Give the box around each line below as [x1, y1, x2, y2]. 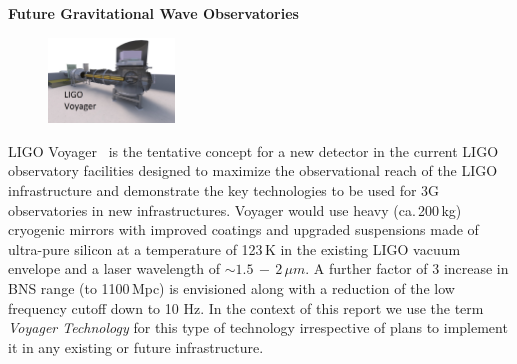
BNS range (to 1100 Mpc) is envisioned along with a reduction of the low [8, 277, 455, 298]
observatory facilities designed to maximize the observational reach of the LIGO [8, 160, 498, 181]
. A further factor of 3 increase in [305, 258, 509, 279]
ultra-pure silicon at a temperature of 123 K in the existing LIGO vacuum [8, 238, 461, 259]
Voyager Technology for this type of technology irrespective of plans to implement [8, 317, 508, 338]
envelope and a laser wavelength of [8, 258, 221, 279]
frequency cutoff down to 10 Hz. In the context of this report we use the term [8, 297, 484, 318]
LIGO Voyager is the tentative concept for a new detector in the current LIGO [8, 140, 499, 161]
